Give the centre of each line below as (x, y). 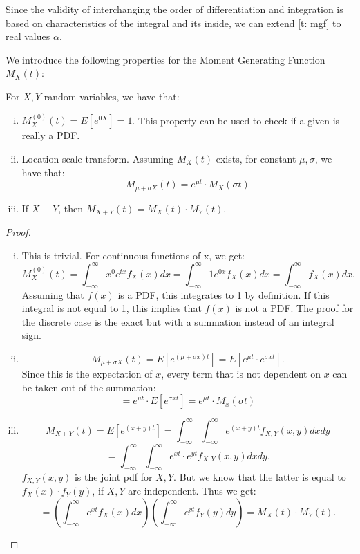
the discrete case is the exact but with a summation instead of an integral (178, 321)
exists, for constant (256, 158)
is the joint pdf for (113, 476)
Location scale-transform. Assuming (98, 158)
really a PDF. (51, 135)
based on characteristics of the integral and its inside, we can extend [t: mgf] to (173, 22)
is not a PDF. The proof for (294, 308)
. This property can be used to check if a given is (236, 120)
